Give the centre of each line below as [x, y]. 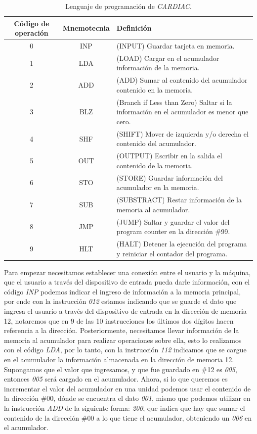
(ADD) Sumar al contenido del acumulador [182, 80]
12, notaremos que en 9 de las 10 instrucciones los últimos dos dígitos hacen [119, 320]
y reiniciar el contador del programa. [172, 253]
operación [31, 33]
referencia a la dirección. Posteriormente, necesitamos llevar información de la [122, 330]
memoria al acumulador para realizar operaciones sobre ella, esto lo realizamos [123, 340]
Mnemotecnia [86, 28]
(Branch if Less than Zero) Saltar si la [174, 102]
